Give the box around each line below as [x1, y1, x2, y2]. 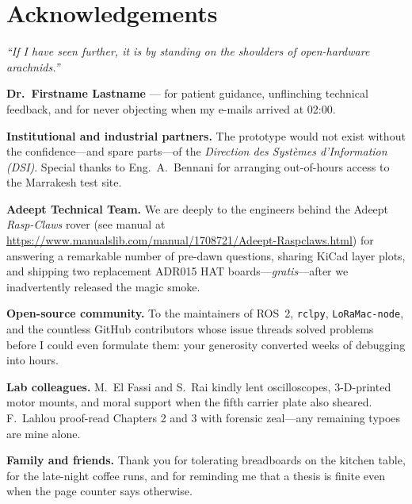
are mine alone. [6, 425, 81, 441]
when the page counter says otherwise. [6, 483, 193, 499]
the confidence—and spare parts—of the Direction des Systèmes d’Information [6, 143, 387, 160]
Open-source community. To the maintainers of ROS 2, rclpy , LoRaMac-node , [6, 305, 404, 321]
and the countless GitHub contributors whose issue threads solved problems [6, 321, 374, 337]
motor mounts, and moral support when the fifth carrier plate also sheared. [6, 394, 372, 410]
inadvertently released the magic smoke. [6, 278, 200, 294]
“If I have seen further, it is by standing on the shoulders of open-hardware [6, 43, 370, 60]
